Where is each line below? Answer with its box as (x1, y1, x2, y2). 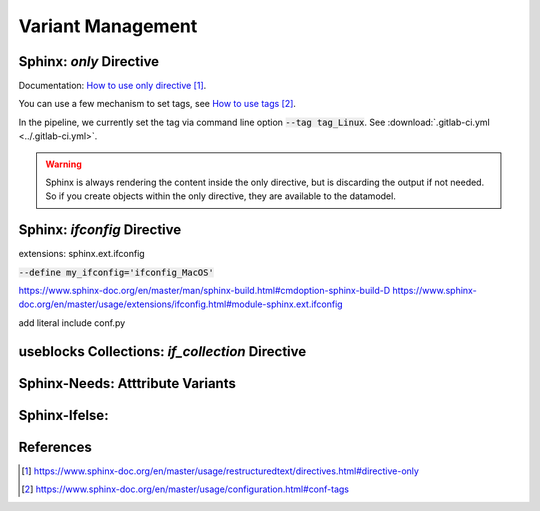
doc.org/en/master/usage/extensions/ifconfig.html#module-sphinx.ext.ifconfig (18, 298, 344, 310)
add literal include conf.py (18, 316, 126, 329)
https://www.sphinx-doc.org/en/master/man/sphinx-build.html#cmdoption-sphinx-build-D (18, 285, 391, 297)
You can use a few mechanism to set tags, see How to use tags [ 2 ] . (18, 98, 297, 110)
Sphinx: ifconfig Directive (18, 221, 182, 239)
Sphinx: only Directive (18, 53, 160, 70)
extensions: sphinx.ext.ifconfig (18, 248, 145, 260)
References (18, 438, 92, 455)
